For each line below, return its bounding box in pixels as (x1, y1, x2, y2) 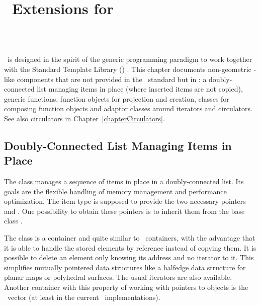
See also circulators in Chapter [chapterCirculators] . (4, 113, 165, 123)
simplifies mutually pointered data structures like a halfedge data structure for (4, 262, 246, 272)
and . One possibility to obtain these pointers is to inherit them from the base (4, 205, 245, 216)
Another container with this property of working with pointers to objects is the (4, 282, 248, 292)
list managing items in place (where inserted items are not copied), (37, 84, 243, 94)
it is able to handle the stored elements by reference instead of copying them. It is (4, 242, 256, 253)
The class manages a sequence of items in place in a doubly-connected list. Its (4, 176, 244, 187)
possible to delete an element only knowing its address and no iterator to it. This (4, 252, 254, 263)
